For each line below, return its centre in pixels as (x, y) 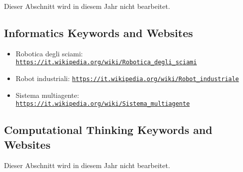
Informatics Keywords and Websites (99, 32)
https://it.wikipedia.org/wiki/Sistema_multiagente (103, 104)
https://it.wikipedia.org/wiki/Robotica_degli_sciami (106, 63)
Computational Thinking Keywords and (108, 130)
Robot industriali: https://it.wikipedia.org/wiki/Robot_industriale (127, 78)
